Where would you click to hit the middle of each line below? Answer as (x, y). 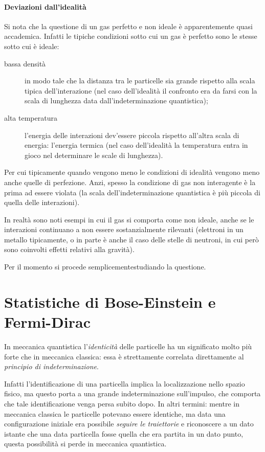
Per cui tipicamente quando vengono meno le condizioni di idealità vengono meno (132, 172)
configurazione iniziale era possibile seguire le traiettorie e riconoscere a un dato (129, 424)
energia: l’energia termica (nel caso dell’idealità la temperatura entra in (136, 145)
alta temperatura (31, 117)
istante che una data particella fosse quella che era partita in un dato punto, (124, 433)
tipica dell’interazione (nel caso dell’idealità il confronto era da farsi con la (141, 90)
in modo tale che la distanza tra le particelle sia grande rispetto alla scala (140, 81)
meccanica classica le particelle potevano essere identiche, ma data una (115, 413)
